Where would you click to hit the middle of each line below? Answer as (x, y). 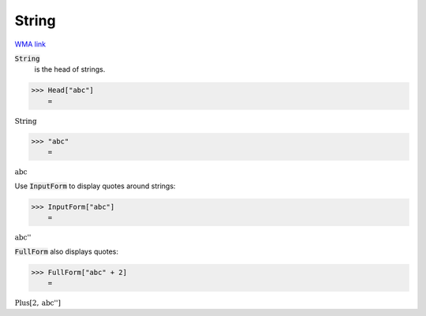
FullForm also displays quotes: (66, 251)
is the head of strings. (70, 69)
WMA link (30, 44)
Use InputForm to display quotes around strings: (95, 186)
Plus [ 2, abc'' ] (37, 303)
